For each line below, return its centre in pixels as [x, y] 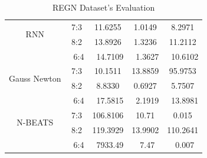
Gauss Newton [35, 78]
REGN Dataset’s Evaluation [103, 7]
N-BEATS [35, 122]
